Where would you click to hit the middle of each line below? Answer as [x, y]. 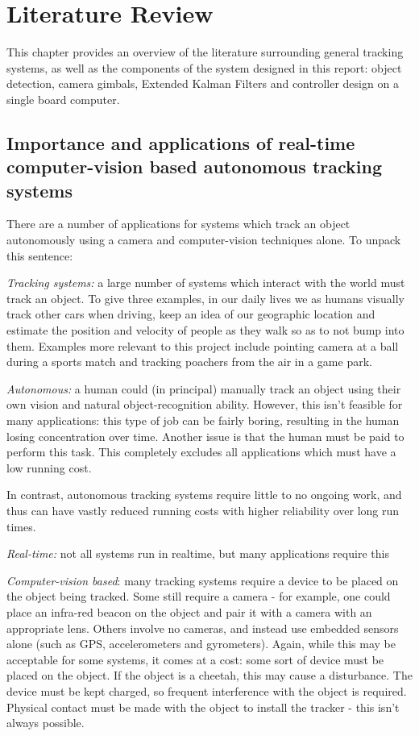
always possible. [46, 723]
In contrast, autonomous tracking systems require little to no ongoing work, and [204, 495]
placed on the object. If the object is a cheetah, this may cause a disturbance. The [209, 675]
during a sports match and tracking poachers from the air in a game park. [189, 362]
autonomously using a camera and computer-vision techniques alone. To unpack [204, 240]
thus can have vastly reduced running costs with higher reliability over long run [203, 510]
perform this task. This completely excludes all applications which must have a [201, 452]
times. [21, 526]
